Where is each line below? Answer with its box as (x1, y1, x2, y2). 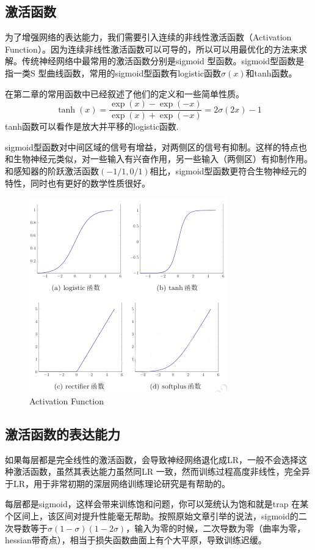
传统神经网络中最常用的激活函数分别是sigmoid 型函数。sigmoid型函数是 (21, 54, 305, 67)
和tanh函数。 (245, 66, 297, 79)
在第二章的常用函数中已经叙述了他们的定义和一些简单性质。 (5, 87, 244, 100)
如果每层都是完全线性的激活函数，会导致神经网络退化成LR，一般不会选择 (5, 453, 299, 466)
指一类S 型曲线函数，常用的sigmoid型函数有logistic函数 (5, 66, 222, 79)
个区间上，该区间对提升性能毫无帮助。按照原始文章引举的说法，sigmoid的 (5, 509, 299, 522)
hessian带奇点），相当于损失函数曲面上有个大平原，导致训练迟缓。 (5, 533, 267, 546)
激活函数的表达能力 (5, 424, 120, 443)
